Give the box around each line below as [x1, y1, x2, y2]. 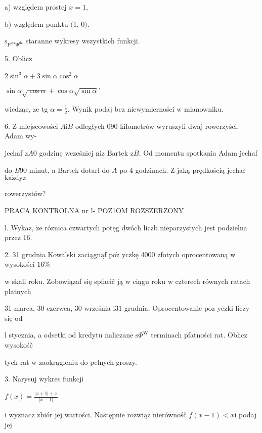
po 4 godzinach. [119, 164, 168, 175]
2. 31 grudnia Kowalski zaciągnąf [5, 249, 107, 259]
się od [5, 312, 23, 323]
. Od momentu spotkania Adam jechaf [139, 148, 257, 158]
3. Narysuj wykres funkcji [5, 373, 84, 384]
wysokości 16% [5, 259, 50, 269]
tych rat [5, 356, 29, 367]
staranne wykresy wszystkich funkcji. [25, 35, 140, 46]
